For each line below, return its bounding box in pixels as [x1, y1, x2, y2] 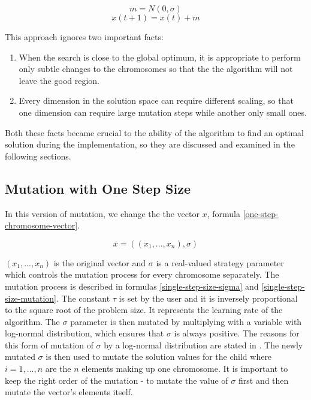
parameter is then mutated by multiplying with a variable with [70, 315, 302, 327]
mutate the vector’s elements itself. [5, 386, 133, 398]
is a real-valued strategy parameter [156, 256, 284, 269]
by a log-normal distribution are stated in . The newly [104, 338, 303, 351]
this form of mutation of [5, 338, 93, 351]
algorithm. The [5, 315, 60, 327]
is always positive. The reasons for [174, 327, 300, 339]
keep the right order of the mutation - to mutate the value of [5, 374, 228, 386]
